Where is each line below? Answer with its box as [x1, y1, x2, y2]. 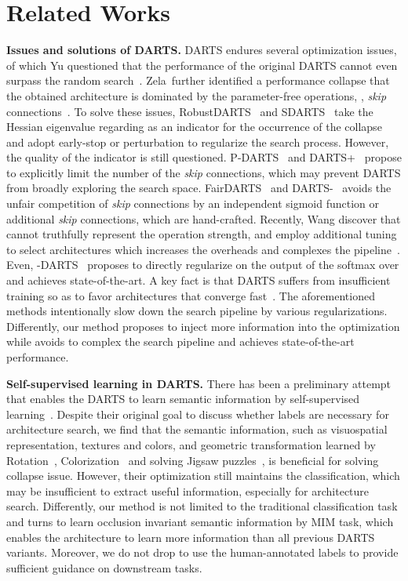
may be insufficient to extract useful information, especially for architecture [6, 482, 370, 499]
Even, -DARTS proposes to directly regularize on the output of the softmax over [6, 256, 399, 273]
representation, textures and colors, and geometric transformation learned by [6, 436, 376, 452]
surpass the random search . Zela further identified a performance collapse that [6, 72, 390, 89]
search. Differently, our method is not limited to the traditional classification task [6, 498, 398, 514]
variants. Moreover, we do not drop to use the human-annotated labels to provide [6, 544, 399, 561]
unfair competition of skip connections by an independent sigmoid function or [6, 195, 380, 212]
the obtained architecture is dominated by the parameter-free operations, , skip [6, 87, 387, 103]
